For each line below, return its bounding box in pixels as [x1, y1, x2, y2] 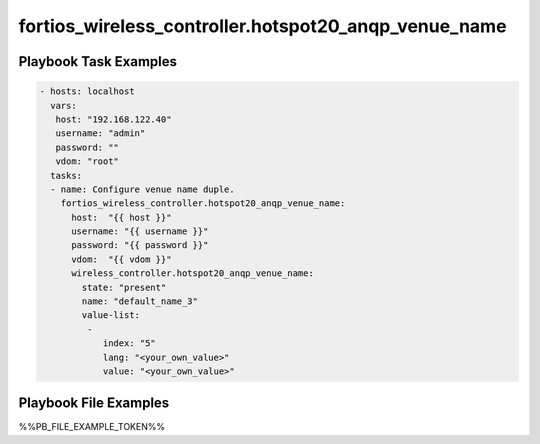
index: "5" [102, 338, 157, 349]
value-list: [81, 310, 140, 321]
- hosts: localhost [39, 86, 135, 97]
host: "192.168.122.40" [55, 113, 172, 125]
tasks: [50, 170, 83, 181]
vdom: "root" [55, 156, 120, 167]
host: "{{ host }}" [71, 211, 172, 223]
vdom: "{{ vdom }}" [71, 253, 172, 265]
